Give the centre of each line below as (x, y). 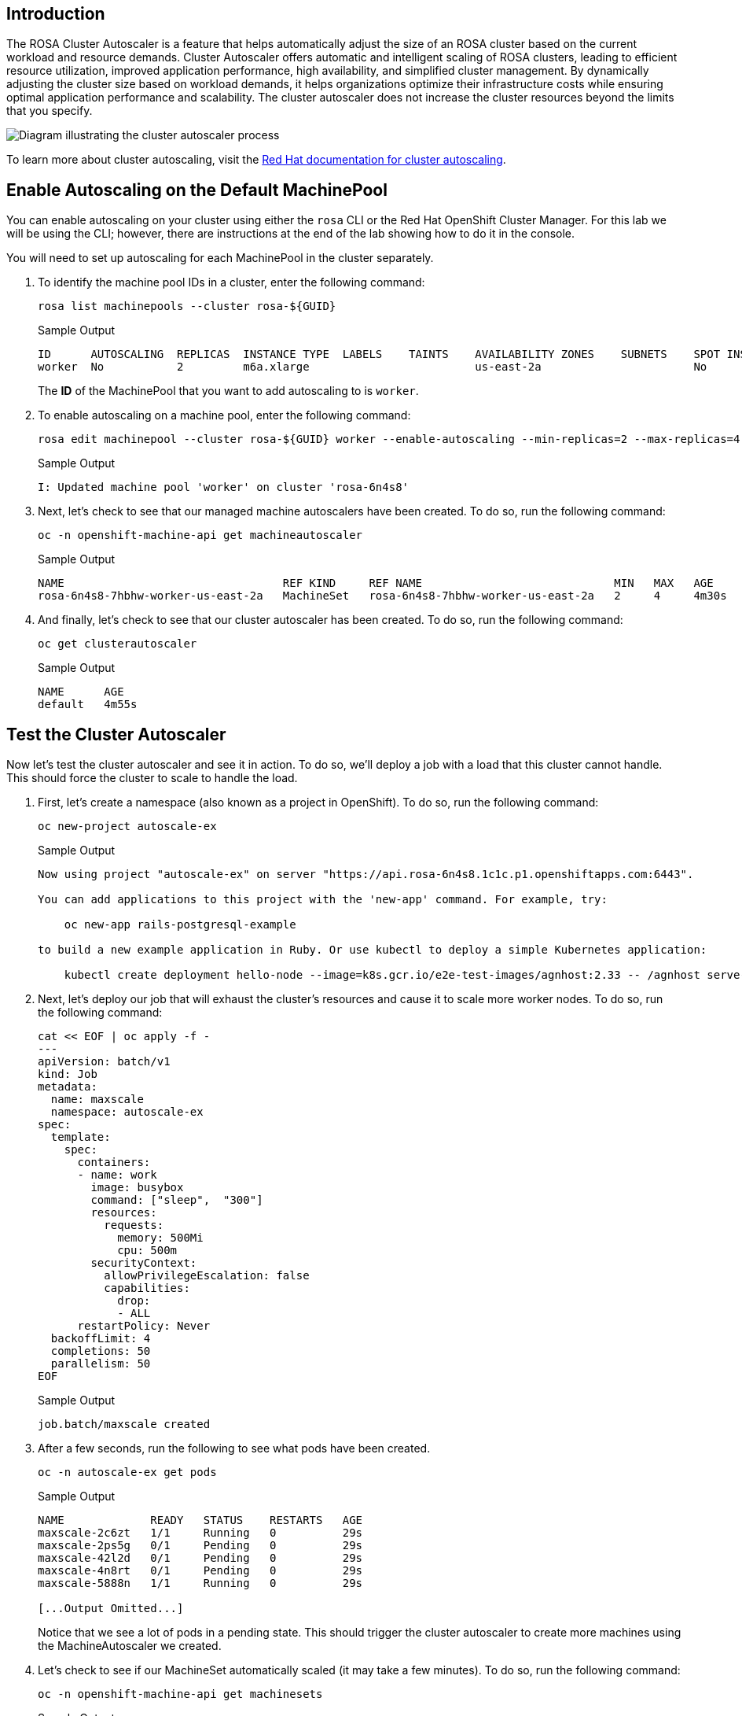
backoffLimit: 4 (101, 1339)
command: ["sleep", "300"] (177, 1200)
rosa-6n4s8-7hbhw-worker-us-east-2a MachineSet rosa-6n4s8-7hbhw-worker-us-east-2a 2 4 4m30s (382, 596)
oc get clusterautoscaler (118, 644)
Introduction (56, 14)
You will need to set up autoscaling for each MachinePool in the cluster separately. (220, 258)
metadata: (68, 1087)
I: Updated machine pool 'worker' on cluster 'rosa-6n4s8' (224, 487)
